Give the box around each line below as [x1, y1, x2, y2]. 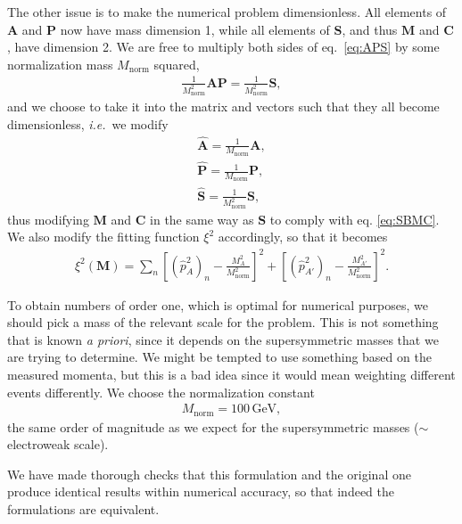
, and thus [342, 20, 398, 38]
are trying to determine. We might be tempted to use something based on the [7, 348, 432, 366]
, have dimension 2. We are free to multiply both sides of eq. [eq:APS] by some [7, 37, 440, 56]
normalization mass [7, 54, 113, 73]
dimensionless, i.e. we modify [7, 114, 169, 133]
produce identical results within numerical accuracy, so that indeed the [7, 482, 395, 501]
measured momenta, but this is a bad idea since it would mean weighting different [7, 364, 456, 383]
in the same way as [150, 209, 254, 228]
